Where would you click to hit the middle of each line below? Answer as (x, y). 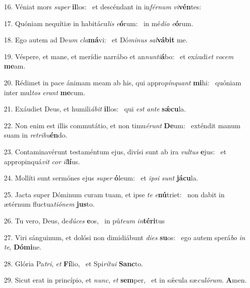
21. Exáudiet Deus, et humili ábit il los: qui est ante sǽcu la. (95, 109)
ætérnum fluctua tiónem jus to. (49, 204)
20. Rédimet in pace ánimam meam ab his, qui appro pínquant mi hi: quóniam (123, 82)
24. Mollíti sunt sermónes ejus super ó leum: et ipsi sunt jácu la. (101, 178)
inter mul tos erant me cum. (45, 92)
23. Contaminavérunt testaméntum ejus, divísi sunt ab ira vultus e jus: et (115, 151)
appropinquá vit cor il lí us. (42, 161)
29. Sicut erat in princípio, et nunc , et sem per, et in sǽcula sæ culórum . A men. (125, 280)
